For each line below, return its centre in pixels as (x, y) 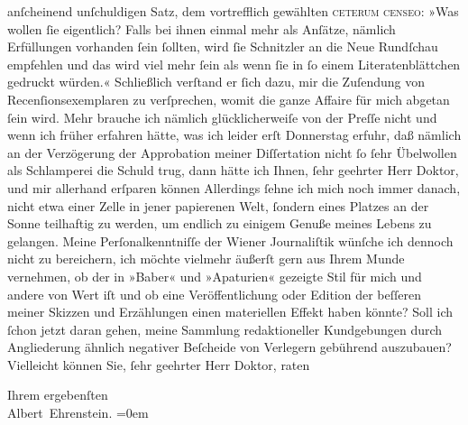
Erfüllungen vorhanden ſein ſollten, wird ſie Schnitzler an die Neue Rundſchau (223, 46)
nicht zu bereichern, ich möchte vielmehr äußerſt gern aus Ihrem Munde (206, 259)
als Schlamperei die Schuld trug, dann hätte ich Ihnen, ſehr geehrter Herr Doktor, (233, 170)
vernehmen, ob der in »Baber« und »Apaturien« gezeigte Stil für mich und (215, 276)
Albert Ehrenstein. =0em (78, 413)
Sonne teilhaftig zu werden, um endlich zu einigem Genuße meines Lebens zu (220, 223)
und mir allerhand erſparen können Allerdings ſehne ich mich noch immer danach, (234, 187)
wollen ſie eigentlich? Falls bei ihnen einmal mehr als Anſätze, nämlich (202, 28)
